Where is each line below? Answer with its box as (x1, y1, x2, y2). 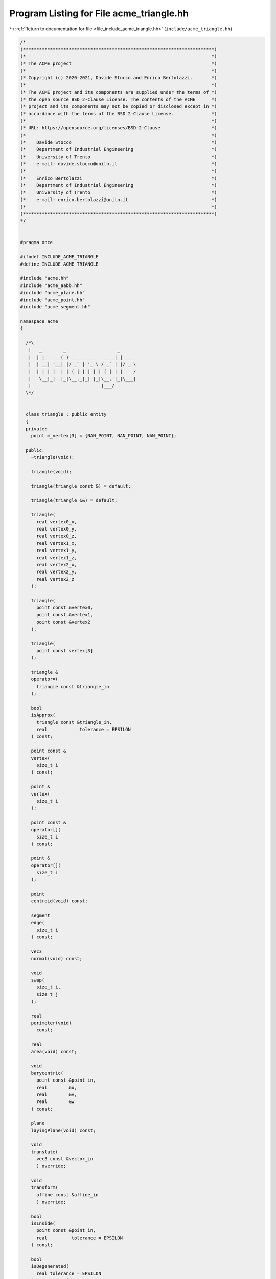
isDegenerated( (31, 1264, 69, 1269)
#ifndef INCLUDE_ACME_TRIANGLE (20, 254, 99, 260)
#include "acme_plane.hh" (20, 290, 85, 296)
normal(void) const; (31, 956, 83, 961)
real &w (36, 1099, 75, 1105)
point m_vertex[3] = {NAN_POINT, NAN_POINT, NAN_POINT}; (31, 433, 177, 439)
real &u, (36, 1085, 77, 1090)
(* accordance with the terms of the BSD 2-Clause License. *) (20, 111, 217, 117)
